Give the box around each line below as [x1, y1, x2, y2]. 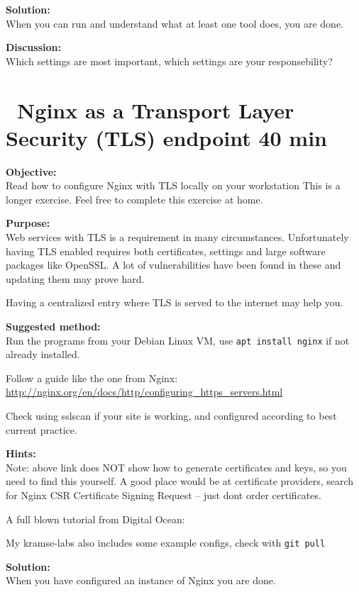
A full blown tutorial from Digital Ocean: [6, 511, 185, 526]
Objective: [6, 164, 57, 179]
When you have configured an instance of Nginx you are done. [6, 573, 276, 588]
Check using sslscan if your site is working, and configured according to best [6, 408, 337, 423]
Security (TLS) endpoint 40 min [6, 123, 327, 152]
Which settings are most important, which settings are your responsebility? [6, 53, 333, 68]
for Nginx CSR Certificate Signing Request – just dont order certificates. [6, 488, 321, 503]
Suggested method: [6, 319, 101, 334]
